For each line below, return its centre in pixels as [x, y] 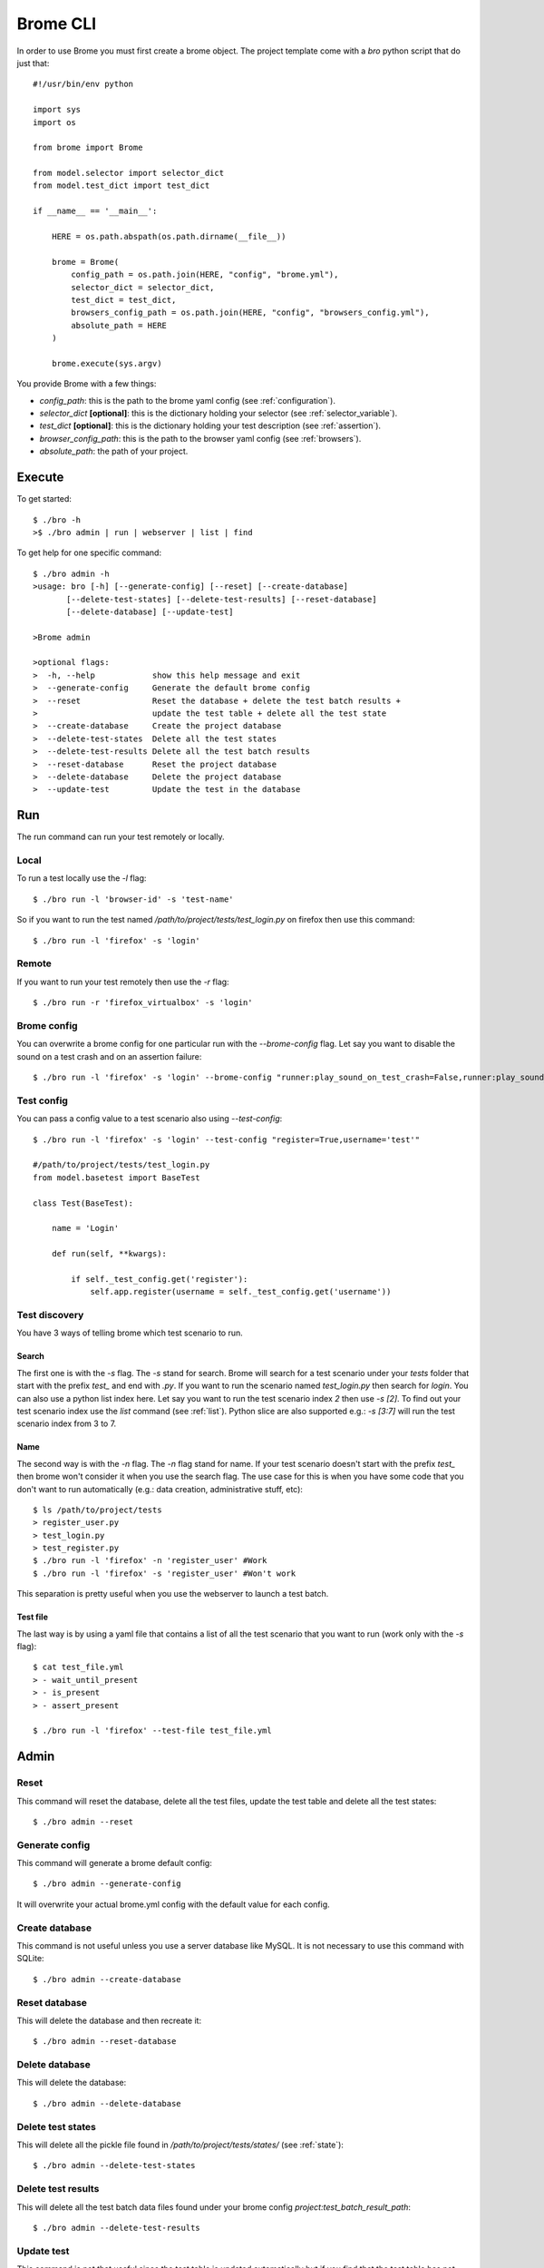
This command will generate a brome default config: [114, 1863]
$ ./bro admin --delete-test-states [114, 2165]
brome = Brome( [85, 262]
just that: [33, 63]
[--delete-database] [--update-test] [151, 611]
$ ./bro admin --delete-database [107, 2103]
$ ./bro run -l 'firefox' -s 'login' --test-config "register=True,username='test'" [227, 1139]
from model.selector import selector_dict [129, 173]
